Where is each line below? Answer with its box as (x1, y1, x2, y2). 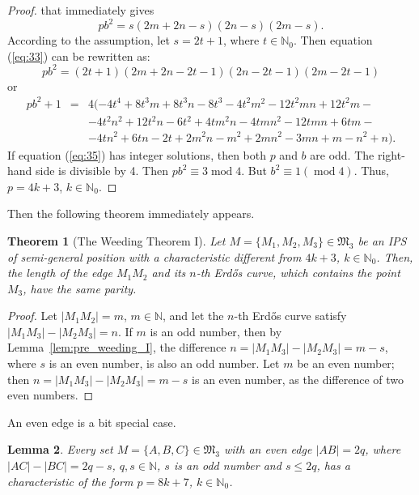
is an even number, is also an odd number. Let (49, 355, 280, 372)
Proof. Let (7, 307, 57, 324)
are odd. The (310, 146, 375, 163)
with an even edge (223, 441, 312, 458)
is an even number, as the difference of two (192, 370, 404, 387)
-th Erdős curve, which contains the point (196, 264, 400, 281)
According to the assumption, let (7, 32, 170, 49)
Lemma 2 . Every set (7, 441, 113, 458)
